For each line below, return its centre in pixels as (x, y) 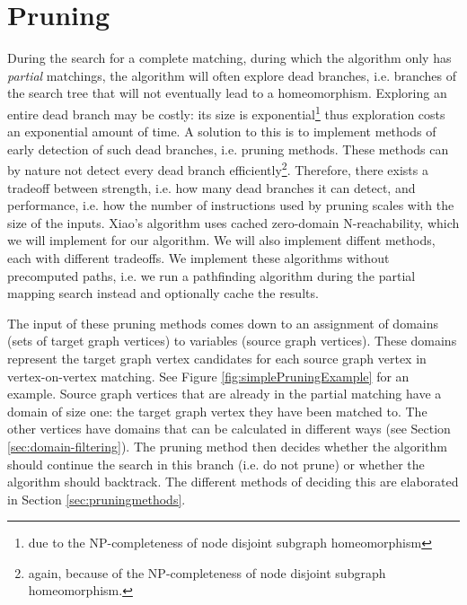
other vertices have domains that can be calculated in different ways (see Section (229, 429)
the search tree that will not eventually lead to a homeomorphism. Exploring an (227, 93)
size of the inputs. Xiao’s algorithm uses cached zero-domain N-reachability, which (233, 222)
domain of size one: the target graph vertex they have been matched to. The (217, 411)
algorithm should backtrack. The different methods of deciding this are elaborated (233, 482)
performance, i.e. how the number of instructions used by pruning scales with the (231, 205)
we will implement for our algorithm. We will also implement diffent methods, (221, 240)
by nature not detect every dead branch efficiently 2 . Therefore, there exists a (218, 168)
